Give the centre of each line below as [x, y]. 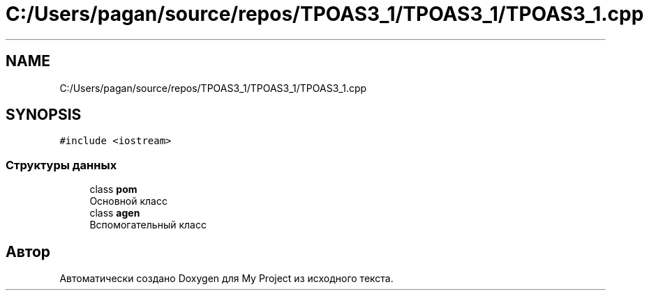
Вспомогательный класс [148, 225]
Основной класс [128, 201]
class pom [113, 189]
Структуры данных [61, 165]
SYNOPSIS [44, 115]
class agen [115, 213]
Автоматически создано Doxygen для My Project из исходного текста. [226, 279]
